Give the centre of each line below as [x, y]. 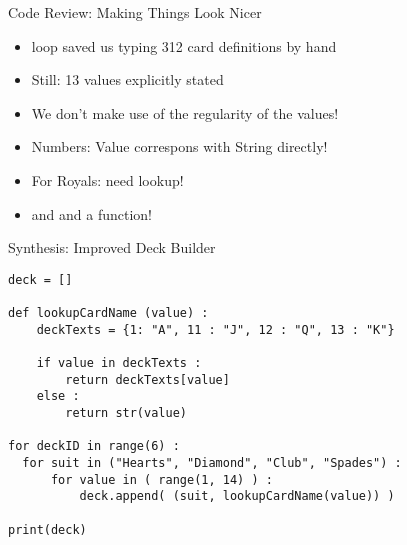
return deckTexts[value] [147, 379]
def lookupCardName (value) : [108, 313]
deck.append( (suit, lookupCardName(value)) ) [237, 496]
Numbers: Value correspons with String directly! [179, 146]
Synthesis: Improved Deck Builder [112, 247]
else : [58, 396]
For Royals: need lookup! [107, 179]
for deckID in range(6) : [94, 446]
